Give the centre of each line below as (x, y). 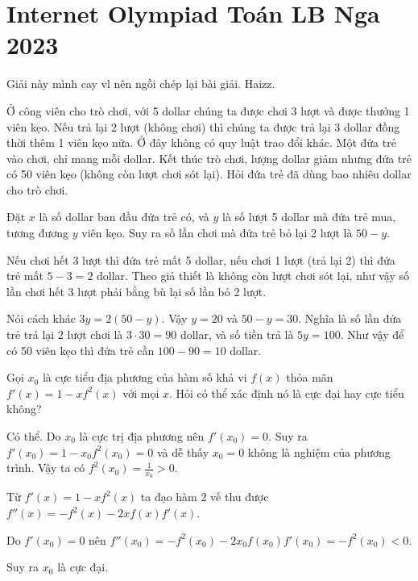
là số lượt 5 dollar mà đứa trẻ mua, (309, 217)
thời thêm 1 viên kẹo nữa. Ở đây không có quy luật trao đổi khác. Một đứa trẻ (201, 142)
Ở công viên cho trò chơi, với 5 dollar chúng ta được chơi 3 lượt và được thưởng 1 (208, 110)
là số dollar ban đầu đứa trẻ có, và (124, 217)
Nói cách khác (41, 318)
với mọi (141, 393)
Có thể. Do (34, 436)
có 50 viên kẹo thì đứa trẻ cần (81, 350)
